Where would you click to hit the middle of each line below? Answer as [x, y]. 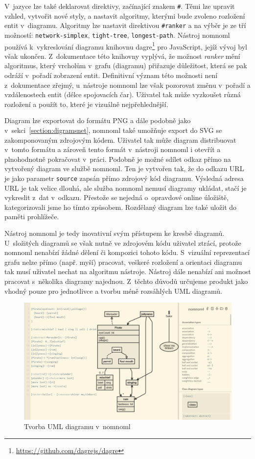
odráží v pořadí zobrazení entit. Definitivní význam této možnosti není [111, 75]
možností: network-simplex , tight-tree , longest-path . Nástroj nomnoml [117, 35]
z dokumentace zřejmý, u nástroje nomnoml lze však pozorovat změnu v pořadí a [127, 85]
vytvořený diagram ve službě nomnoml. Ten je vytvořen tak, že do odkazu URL [124, 168]
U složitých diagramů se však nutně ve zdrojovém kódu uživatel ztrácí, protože [123, 242]
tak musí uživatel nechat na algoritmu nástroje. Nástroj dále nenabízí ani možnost [128, 271]
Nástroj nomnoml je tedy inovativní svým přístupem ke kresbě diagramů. [115, 233]
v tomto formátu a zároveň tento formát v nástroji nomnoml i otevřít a [113, 149]
